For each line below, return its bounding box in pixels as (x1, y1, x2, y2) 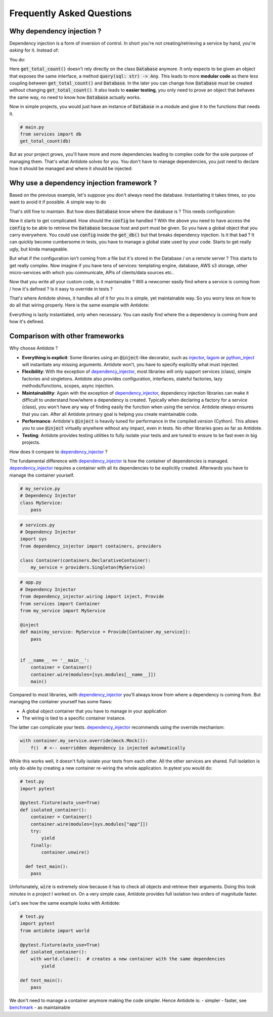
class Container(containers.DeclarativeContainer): (20, 557, 151, 563)
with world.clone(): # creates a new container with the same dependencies (30, 956, 225, 962)
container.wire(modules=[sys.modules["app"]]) (30, 821, 149, 827)
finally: (30, 842, 53, 848)
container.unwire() (41, 850, 89, 855)
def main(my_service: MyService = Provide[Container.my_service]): (20, 629, 191, 635)
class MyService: (20, 500, 63, 505)
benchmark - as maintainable (9, 1004, 71, 1010)
